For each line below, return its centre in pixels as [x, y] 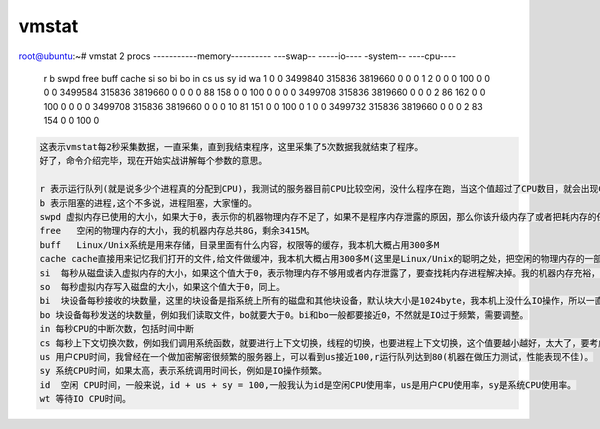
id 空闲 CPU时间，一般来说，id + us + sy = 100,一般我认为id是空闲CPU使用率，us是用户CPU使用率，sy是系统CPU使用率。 [308, 384]
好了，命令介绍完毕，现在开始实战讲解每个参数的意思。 [153, 161]
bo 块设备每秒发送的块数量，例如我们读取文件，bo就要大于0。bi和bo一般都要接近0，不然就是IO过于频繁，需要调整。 [284, 314]
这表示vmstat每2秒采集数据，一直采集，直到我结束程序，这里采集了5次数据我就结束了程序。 [231, 147]
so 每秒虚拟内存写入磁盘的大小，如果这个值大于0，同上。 [162, 286]
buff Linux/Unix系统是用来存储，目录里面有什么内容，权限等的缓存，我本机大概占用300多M [239, 244]
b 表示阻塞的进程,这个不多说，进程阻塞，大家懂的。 [148, 203]
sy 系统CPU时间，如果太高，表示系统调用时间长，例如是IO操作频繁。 [183, 371]
